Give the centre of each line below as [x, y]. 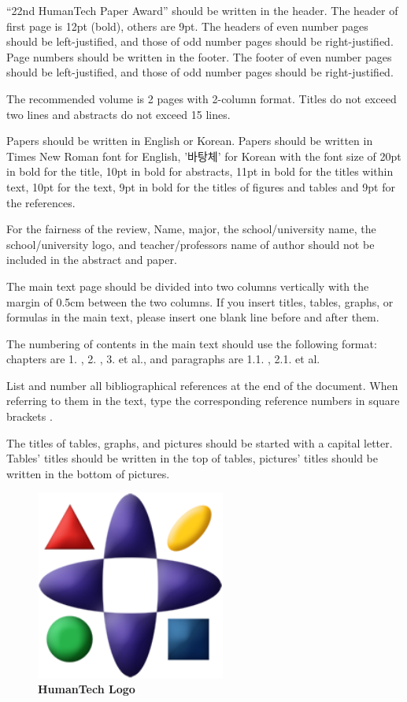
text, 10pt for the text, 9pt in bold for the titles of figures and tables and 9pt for [201, 186]
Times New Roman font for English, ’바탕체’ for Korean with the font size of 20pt [204, 156]
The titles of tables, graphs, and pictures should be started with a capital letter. [200, 442]
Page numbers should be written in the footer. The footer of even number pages [199, 56]
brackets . [30, 416]
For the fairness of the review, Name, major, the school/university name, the [191, 229]
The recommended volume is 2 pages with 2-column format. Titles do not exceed [202, 98]
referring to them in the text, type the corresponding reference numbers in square [203, 401]
